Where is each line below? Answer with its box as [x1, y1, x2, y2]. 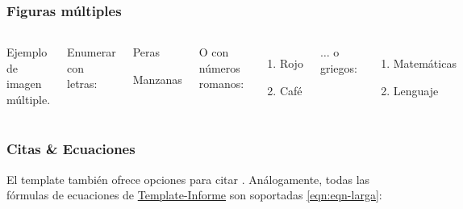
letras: [67, 75, 98, 92]
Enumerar [67, 44, 116, 61]
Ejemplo [6, 44, 48, 61]
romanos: [198, 75, 244, 92]
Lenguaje [393, 82, 439, 98]
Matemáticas [393, 55, 457, 72]
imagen [6, 75, 42, 92]
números [198, 59, 240, 76]
